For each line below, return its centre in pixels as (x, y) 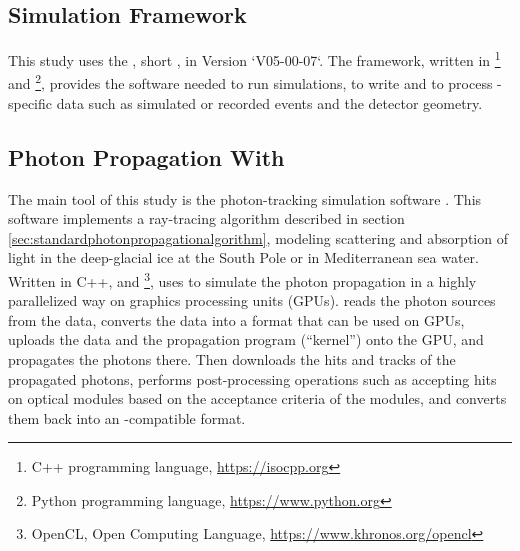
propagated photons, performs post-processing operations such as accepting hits (252, 378)
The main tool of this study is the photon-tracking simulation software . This (245, 198)
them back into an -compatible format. (127, 417)
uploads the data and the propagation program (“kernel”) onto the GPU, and (246, 339)
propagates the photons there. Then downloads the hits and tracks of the (232, 358)
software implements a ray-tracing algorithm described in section (206, 218)
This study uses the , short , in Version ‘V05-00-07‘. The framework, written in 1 (254, 58)
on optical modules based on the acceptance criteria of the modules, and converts (257, 398)
